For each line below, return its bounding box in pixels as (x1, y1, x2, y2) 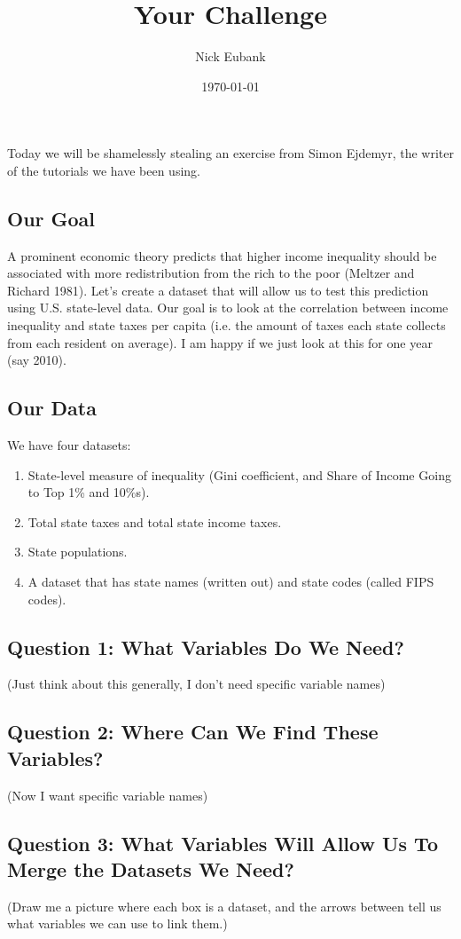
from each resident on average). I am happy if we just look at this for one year (7, 333, 433, 351)
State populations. (27, 542, 128, 561)
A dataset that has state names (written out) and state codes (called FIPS (27, 572, 434, 591)
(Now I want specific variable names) (7, 785, 208, 804)
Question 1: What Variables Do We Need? (7, 633, 404, 660)
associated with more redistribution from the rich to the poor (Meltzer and (7, 264, 415, 282)
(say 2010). (7, 351, 66, 369)
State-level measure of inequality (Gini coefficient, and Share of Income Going (27, 465, 451, 484)
